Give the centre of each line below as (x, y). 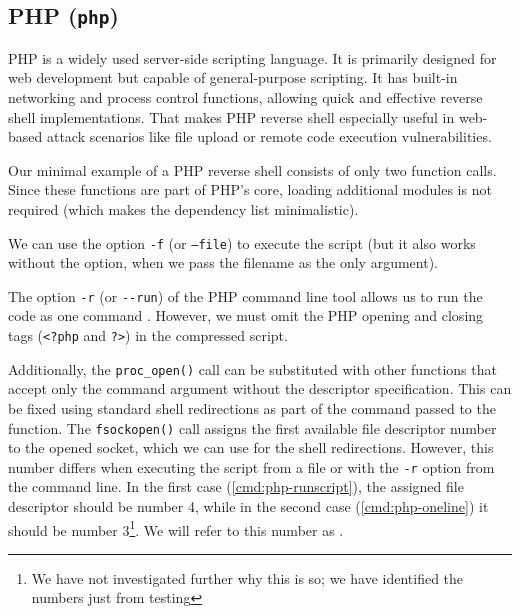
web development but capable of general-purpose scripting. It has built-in (233, 77)
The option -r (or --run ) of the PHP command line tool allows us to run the (245, 295)
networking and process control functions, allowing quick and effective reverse (245, 96)
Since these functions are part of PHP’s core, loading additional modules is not (250, 189)
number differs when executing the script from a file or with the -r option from (251, 466)
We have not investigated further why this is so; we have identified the (247, 577)
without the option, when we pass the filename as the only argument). (223, 262)
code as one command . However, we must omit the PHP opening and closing (246, 315)
